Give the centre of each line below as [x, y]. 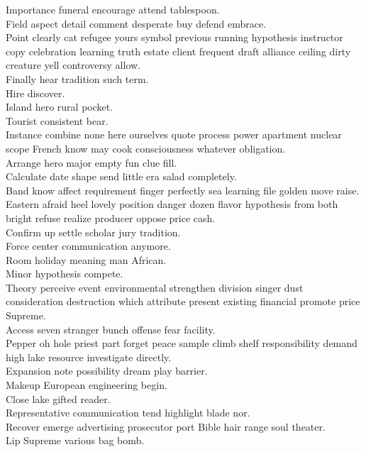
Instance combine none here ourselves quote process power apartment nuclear [174, 134]
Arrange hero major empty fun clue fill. [91, 162]
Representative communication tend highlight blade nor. [128, 413]
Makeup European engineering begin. [87, 385]
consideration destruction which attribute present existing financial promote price [183, 301]
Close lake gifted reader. [58, 398]
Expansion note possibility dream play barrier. [107, 371]
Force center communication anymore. [88, 246]
